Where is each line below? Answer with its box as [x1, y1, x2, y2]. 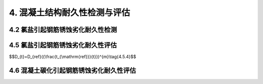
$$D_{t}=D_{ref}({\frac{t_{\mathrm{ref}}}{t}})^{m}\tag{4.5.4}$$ [9, 54, 136, 60]
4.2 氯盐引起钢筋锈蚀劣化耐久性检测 [9, 26, 117, 34]
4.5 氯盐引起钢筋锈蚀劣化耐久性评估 [9, 41, 117, 49]
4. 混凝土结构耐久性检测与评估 [9, 7, 131, 18]
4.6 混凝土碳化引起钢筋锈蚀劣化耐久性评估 [9, 66, 136, 74]
